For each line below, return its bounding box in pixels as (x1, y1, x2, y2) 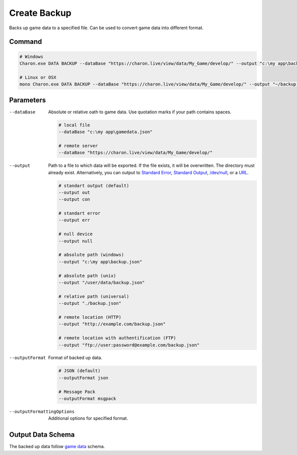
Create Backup (9, 7, 72, 18)
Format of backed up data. (48, 354, 102, 361)
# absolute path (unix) (58, 273, 116, 278)
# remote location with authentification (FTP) (58, 335, 176, 341)
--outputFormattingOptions (9, 409, 75, 414)
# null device (58, 231, 93, 237)
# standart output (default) (58, 183, 130, 188)
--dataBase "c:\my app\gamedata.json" (58, 129, 153, 135)
